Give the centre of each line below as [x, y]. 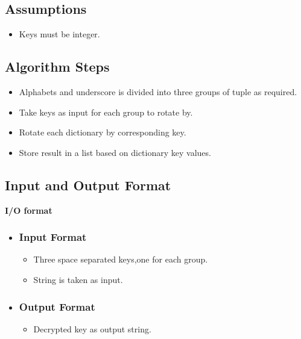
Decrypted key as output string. [92, 328]
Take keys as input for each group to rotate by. [106, 112]
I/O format [29, 210]
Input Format [53, 237]
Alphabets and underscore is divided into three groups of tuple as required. [158, 92]
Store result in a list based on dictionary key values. [115, 152]
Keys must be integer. [59, 34]
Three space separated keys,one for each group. [121, 259]
